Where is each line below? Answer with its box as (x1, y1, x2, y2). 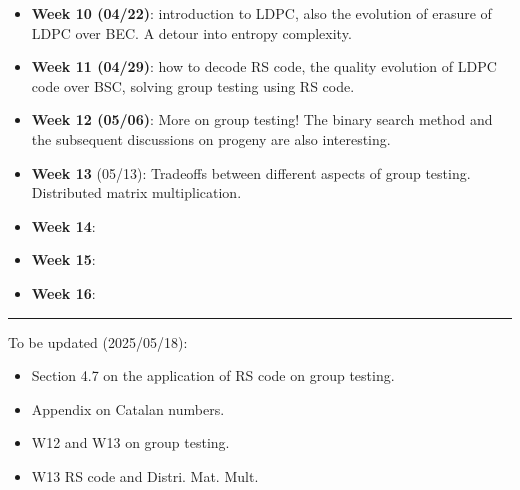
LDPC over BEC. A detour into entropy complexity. (31, 22, 352, 43)
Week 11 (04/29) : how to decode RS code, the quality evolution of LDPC (31, 56, 497, 77)
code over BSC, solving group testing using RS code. (31, 75, 355, 96)
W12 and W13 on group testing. (31, 432, 230, 453)
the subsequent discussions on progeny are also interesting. (31, 128, 391, 149)
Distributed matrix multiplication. (31, 182, 242, 203)
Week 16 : (31, 282, 96, 303)
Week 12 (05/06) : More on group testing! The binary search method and (31, 109, 493, 130)
